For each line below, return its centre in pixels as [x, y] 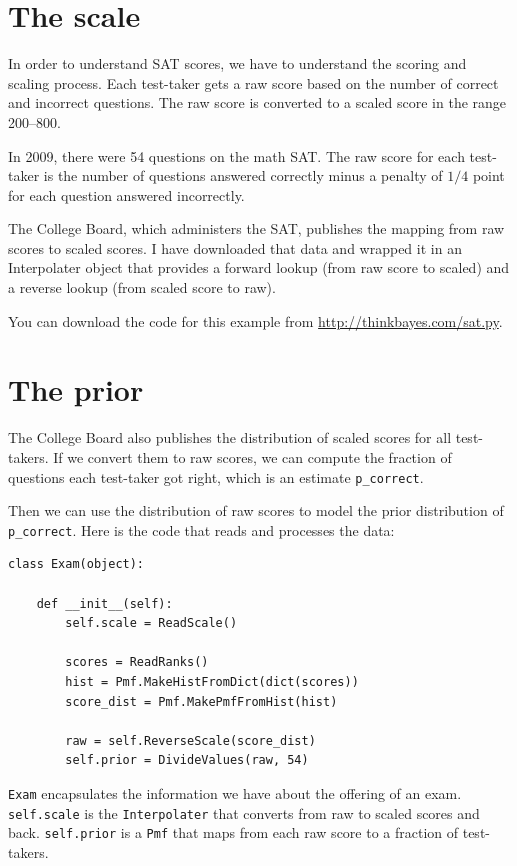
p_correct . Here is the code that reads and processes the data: [201, 529]
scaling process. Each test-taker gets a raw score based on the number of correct [253, 82]
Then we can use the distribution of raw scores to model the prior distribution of [256, 510]
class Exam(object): [76, 564]
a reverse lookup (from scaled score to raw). [142, 287]
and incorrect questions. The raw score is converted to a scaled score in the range [257, 102]
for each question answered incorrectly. [126, 194]
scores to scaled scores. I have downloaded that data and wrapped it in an [235, 247]
